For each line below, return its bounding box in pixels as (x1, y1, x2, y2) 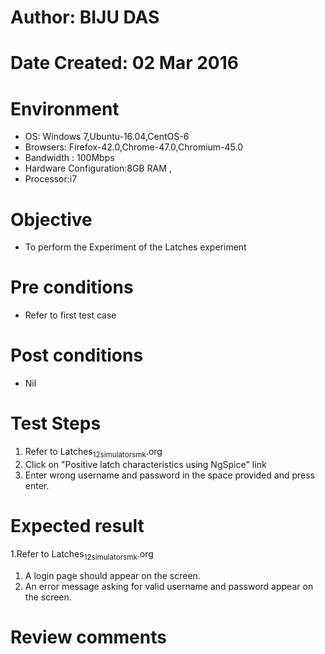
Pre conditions (10, 276, 134, 299)
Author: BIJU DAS (10, 6, 160, 29)
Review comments (10, 626, 167, 648)
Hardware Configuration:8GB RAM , (24, 162, 172, 175)
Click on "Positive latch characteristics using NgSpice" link (24, 458, 267, 470)
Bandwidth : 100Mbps (24, 152, 115, 164)
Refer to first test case (24, 309, 117, 321)
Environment (10, 97, 120, 120)
